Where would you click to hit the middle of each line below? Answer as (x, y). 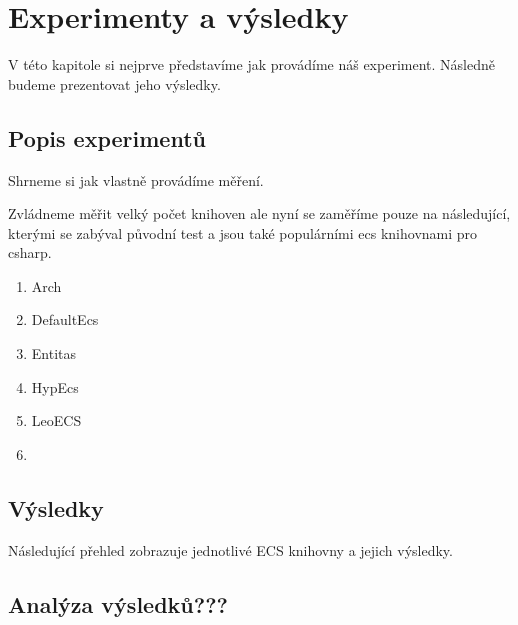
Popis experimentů (107, 137)
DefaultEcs (65, 319)
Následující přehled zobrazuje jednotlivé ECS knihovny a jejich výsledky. (230, 549)
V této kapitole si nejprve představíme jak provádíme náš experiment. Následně (251, 64)
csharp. (30, 252)
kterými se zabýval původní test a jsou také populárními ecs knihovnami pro (243, 232)
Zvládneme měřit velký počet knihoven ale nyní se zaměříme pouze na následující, (259, 213)
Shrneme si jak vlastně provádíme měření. (136, 179)
